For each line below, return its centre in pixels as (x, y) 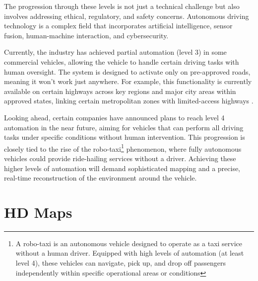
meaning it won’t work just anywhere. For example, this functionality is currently (128, 81)
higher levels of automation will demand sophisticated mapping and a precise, (122, 168)
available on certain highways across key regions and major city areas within (120, 91)
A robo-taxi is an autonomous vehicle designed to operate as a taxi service (129, 243)
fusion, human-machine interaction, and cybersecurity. (86, 35)
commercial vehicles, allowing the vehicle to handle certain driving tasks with (122, 61)
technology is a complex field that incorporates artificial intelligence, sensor (118, 26)
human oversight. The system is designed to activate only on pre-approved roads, (127, 71)
